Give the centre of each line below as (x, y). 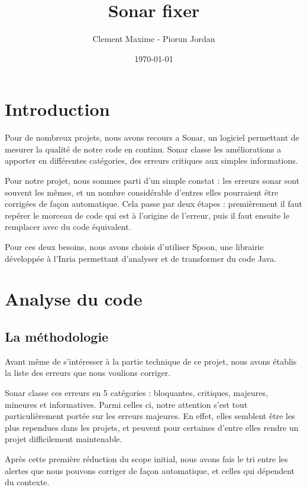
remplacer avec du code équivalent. (68, 227)
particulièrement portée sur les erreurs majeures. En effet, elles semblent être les (150, 416)
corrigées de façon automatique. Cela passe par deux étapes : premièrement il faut (153, 204)
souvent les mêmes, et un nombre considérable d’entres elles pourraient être (142, 192)
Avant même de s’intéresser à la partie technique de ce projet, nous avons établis (151, 361)
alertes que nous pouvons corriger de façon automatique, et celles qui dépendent (150, 470)
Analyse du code (74, 299)
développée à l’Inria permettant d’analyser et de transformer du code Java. (141, 258)
